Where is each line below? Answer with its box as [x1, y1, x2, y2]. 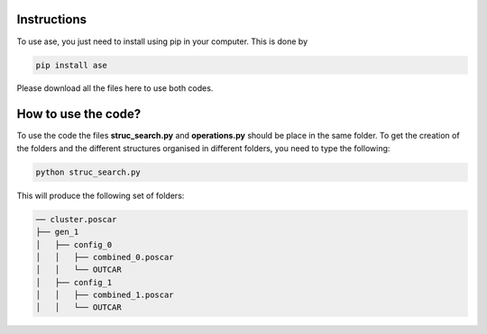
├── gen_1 [35, 227, 79, 238]
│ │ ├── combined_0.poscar [35, 252, 175, 262]
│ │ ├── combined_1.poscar [35, 290, 175, 301]
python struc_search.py [35, 167, 142, 177]
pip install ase [35, 59, 108, 70]
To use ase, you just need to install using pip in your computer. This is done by [16, 36, 308, 47]
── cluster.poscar [35, 214, 117, 224]
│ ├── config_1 [35, 277, 113, 287]
